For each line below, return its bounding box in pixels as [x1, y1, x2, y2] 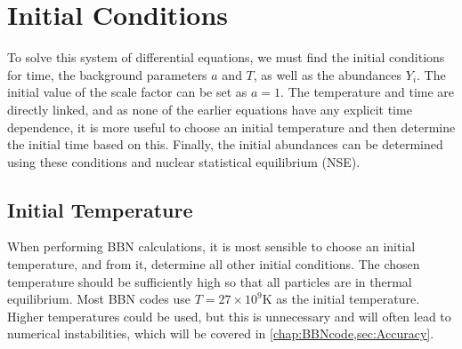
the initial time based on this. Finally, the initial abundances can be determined [7, 135, 443, 154]
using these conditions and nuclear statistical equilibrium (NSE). [7, 152, 361, 171]
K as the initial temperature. [262, 290, 420, 308]
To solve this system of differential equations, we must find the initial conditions [7, 48, 445, 67]
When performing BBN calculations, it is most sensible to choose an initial [7, 237, 416, 256]
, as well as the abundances [253, 65, 402, 83]
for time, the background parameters [7, 65, 207, 83]
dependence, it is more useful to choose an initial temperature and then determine [7, 117, 456, 136]
